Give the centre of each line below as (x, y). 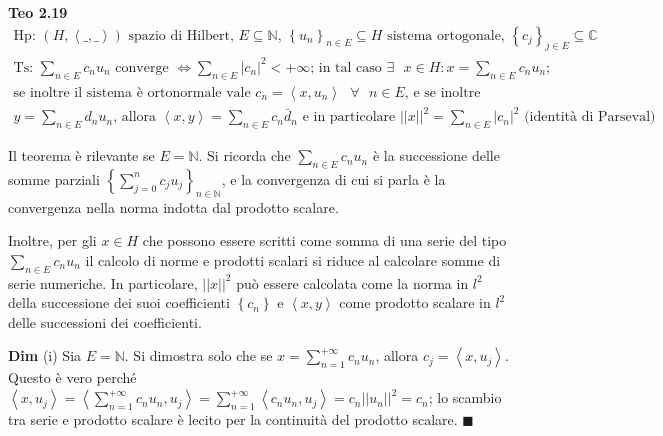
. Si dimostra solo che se (198, 355)
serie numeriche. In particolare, (103, 282)
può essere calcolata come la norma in (352, 282)
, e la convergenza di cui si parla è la (333, 178)
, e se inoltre (442, 92)
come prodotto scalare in (415, 302)
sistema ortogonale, (446, 35)
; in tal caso (346, 67)
